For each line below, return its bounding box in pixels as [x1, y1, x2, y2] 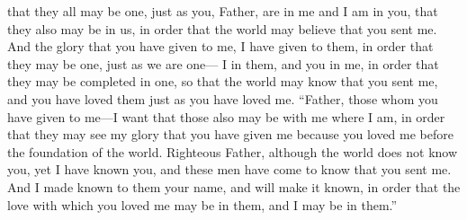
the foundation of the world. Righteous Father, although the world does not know [7, 142, 458, 161]
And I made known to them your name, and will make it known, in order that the [7, 177, 461, 196]
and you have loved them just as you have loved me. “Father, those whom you [7, 89, 438, 108]
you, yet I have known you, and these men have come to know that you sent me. [7, 160, 452, 179]
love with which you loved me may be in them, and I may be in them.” [7, 195, 398, 214]
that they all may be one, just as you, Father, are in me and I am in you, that [7, 2, 438, 20]
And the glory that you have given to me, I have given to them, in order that [7, 37, 434, 56]
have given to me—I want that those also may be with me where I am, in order [7, 107, 445, 126]
